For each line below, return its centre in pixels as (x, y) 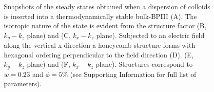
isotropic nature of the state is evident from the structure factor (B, (105, 26)
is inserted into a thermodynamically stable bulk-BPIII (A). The (100, 16)
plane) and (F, (49, 64)
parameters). (23, 83)
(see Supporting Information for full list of (133, 74)
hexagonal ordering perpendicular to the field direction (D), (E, (99, 54)
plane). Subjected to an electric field (150, 35)
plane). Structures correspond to (144, 64)
